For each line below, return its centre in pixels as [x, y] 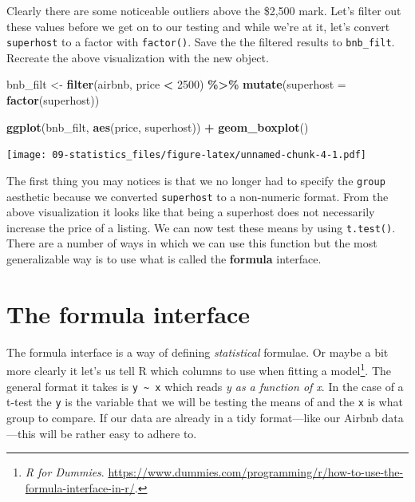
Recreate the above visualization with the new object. [138, 57]
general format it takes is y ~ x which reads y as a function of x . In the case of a [205, 386]
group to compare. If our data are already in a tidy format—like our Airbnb [192, 417]
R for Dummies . [65, 472]
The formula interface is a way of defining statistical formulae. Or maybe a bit [198, 352]
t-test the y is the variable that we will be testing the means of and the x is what [205, 402]
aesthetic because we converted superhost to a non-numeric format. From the [198, 196]
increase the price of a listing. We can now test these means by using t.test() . [201, 227]
